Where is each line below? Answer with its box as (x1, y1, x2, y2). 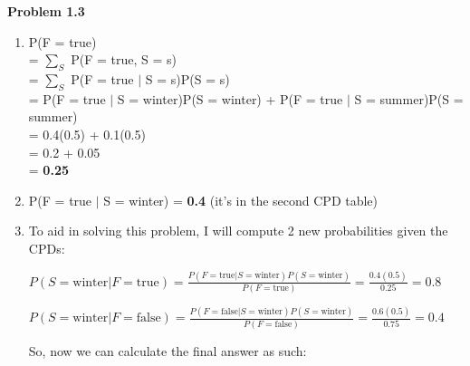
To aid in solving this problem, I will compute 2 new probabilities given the (28, 221, 448, 240)
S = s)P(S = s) (145, 69, 230, 88)
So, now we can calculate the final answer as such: (28, 341, 307, 360)
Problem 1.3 (7, 2, 85, 20)
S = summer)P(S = (354, 89, 464, 108)
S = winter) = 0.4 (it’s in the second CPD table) (103, 190, 379, 209)
